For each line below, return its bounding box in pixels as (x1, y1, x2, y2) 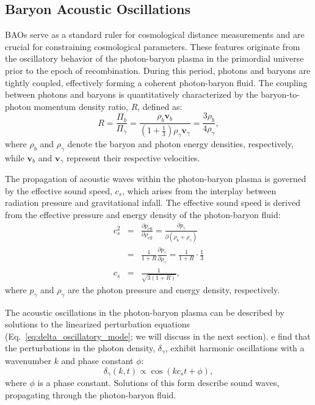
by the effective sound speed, (5, 184, 112, 197)
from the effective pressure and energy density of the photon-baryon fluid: (5, 208, 281, 221)
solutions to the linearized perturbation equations (5, 318, 190, 330)
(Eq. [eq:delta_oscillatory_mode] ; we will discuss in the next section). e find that (5, 329, 311, 342)
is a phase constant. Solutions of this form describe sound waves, (37, 376, 280, 389)
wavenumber (5, 354, 51, 367)
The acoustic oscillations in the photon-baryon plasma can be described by (5, 305, 284, 318)
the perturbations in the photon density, (5, 341, 156, 354)
